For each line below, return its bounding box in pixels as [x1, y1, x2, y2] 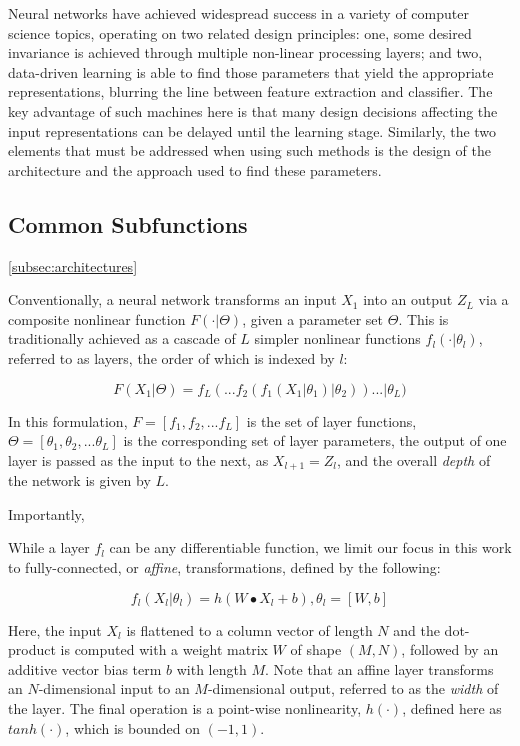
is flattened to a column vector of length [126, 619, 373, 640]
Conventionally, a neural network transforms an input [8, 289, 337, 310]
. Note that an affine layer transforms [265, 658, 494, 679]
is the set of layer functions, [246, 410, 417, 431]
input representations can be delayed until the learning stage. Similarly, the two [8, 120, 497, 141]
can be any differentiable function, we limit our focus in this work [109, 537, 512, 558]
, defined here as [402, 697, 502, 718]
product [8, 639, 56, 660]
